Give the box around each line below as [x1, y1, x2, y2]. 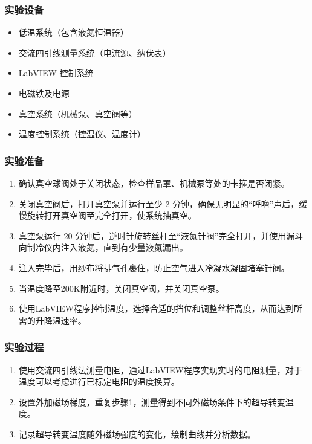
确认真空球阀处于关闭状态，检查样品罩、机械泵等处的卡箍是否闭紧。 [18, 177, 290, 189]
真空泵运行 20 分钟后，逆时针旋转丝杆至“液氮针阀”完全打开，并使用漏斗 [18, 229, 304, 242]
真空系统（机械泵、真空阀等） [18, 107, 137, 120]
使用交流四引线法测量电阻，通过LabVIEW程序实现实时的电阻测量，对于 [18, 363, 302, 376]
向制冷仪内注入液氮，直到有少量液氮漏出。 [18, 241, 188, 254]
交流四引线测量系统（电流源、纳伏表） [18, 46, 171, 59]
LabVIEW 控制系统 [18, 66, 94, 79]
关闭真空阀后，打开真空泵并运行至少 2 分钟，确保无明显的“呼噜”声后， [18, 197, 299, 210]
